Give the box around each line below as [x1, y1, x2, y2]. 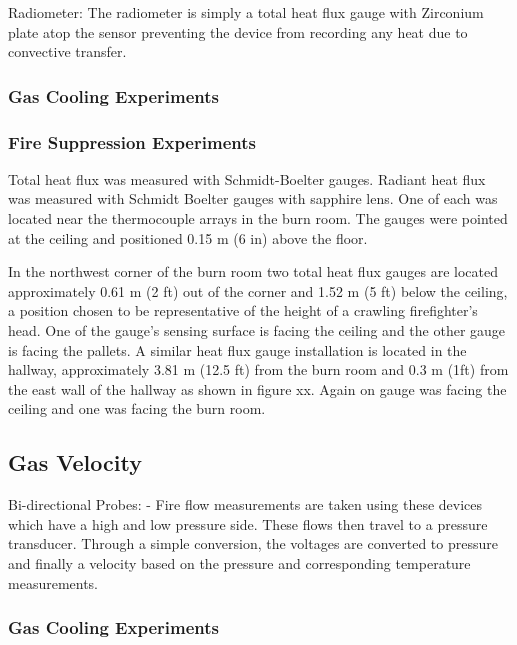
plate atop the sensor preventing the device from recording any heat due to [8, 21, 468, 42]
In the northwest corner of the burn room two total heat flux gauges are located [8, 261, 498, 282]
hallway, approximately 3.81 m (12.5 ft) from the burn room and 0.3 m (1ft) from [8, 359, 509, 380]
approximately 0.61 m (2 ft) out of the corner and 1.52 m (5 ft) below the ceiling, [8, 280, 508, 301]
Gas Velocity [8, 447, 142, 478]
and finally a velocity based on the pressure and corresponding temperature [8, 552, 471, 573]
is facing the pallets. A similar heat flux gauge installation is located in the [8, 339, 467, 360]
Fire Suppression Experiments [8, 129, 256, 154]
